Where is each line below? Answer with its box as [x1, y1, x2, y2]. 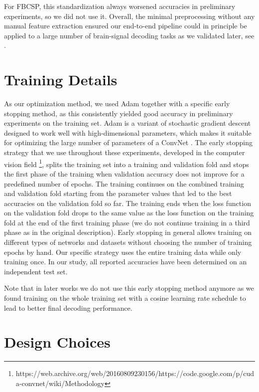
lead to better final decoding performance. [4, 302, 132, 313]
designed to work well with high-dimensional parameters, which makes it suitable [4, 127, 252, 138]
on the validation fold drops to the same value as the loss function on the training [4, 207, 254, 218]
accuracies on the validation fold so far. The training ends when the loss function [4, 197, 251, 208]
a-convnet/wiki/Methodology [15, 378, 105, 388]
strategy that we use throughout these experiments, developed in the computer [4, 147, 245, 158]
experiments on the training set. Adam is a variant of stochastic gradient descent [4, 118, 251, 128]
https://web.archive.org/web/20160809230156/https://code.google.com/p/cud [15, 368, 254, 379]
